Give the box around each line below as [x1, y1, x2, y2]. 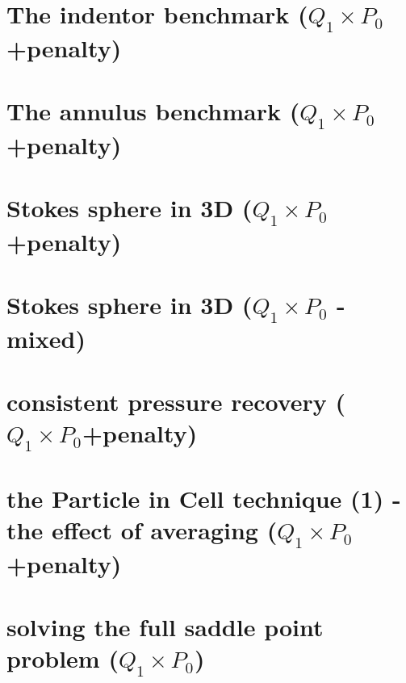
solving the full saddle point [6, 610, 324, 643]
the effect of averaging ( [6, 513, 278, 547]
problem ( [6, 642, 119, 675]
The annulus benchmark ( [6, 94, 300, 128]
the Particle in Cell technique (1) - [6, 482, 401, 515]
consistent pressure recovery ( [6, 385, 346, 418]
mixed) [6, 321, 86, 354]
